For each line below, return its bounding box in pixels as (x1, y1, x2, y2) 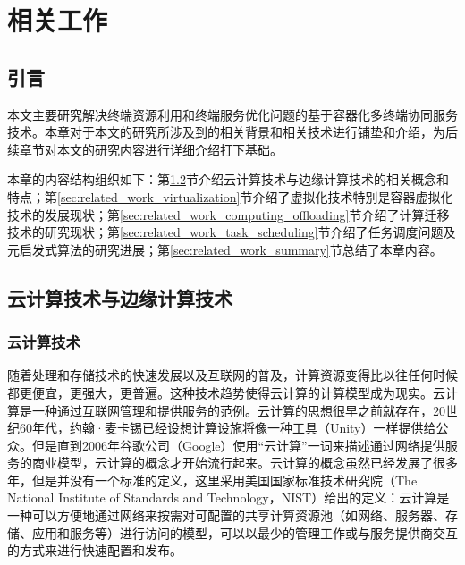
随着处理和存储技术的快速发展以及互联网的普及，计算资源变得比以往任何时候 (7, 366, 458, 384)
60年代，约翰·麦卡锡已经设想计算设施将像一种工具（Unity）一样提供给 (19, 418, 436, 437)
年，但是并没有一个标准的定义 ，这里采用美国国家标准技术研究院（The (7, 470, 418, 489)
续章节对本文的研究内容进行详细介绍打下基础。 (7, 139, 283, 158)
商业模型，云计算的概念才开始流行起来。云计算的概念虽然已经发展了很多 (31, 453, 458, 472)
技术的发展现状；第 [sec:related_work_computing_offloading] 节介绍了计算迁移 (7, 205, 450, 223)
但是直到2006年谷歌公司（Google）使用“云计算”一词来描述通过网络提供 (31, 435, 445, 454)
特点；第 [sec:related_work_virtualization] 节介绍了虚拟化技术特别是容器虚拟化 (7, 187, 453, 206)
